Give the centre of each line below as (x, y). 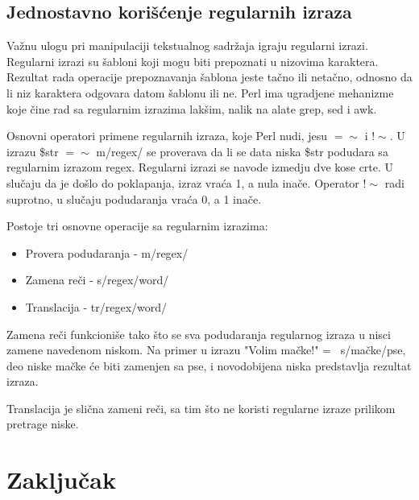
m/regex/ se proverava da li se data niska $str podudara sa (242, 151)
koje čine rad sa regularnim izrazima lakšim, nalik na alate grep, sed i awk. (192, 108)
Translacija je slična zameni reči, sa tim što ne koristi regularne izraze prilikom (201, 408)
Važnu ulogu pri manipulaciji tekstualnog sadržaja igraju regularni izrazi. (187, 45)
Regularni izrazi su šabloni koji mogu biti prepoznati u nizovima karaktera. (193, 61)
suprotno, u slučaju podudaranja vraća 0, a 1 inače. (134, 198)
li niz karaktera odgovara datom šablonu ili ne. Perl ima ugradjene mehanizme (200, 92)
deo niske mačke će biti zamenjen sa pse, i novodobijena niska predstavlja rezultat (209, 365)
